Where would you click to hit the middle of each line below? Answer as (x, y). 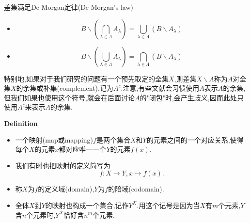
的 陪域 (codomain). (136, 189)
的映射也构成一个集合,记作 (87, 205)
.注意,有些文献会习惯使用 (160, 88)
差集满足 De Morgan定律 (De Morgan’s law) (69, 7)
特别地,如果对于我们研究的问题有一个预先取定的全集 (86, 78)
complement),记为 (86, 88)
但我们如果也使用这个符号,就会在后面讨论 (69, 97)
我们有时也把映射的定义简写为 (63, 165)
